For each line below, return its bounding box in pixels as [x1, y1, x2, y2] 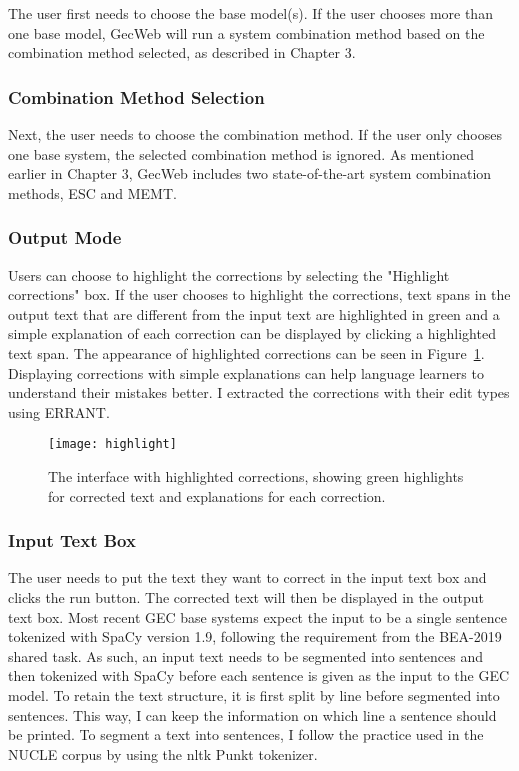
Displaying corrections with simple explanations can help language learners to [8, 362, 484, 383]
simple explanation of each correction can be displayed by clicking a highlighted [8, 323, 496, 344]
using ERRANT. [8, 401, 110, 422]
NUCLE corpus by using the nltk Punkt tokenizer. [8, 743, 318, 764]
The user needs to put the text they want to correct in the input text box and [8, 567, 487, 588]
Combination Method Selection [8, 84, 265, 109]
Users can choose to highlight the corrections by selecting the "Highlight [8, 264, 450, 285]
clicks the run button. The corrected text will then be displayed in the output [8, 587, 484, 607]
